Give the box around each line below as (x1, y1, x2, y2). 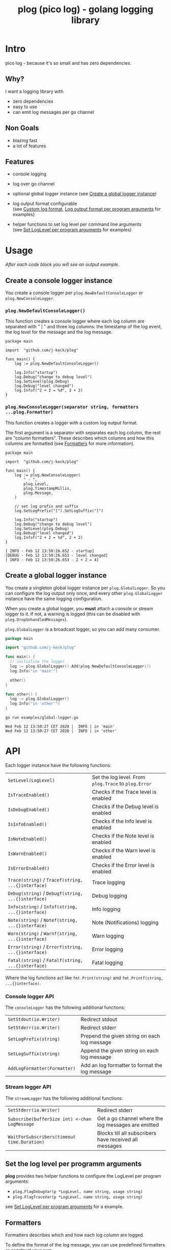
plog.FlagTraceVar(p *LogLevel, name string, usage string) (12, 1194, 143, 1200)
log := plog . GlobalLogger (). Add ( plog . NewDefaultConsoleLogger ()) (10, 664, 152, 669)
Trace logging (92, 878, 125, 886)
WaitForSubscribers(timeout (8, 1134, 76, 1140)
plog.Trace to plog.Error (92, 780, 152, 787)
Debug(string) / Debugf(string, (8, 890, 83, 897)
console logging (12, 171, 47, 177)
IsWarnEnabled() (8, 850, 47, 856)
